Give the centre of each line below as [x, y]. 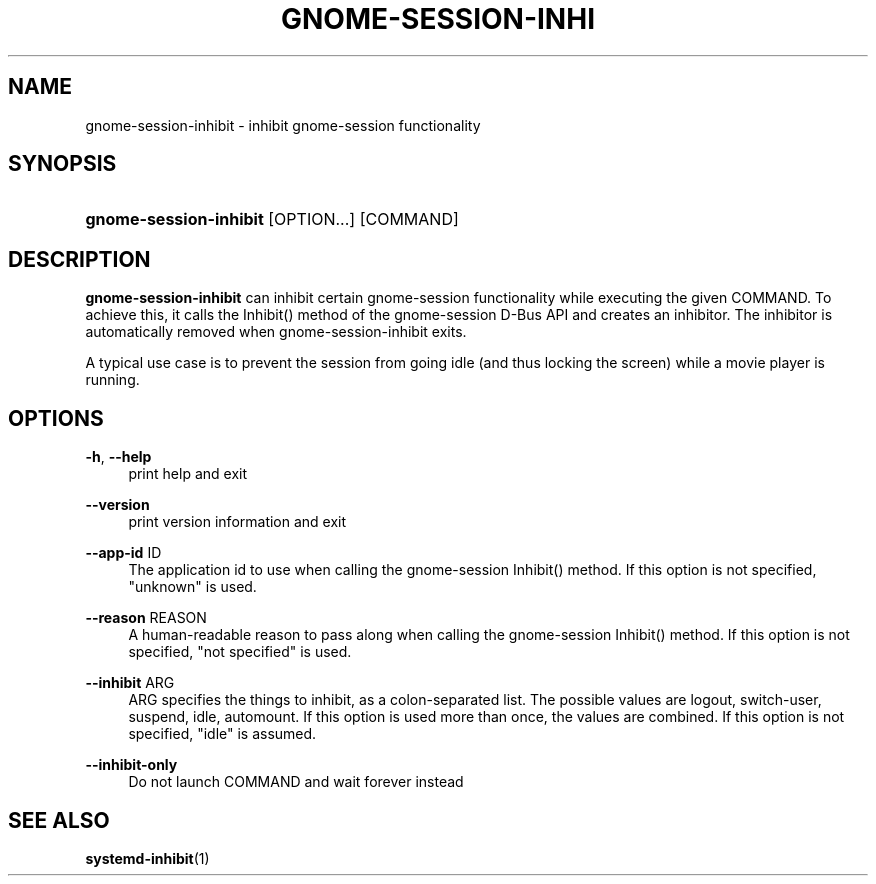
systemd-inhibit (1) [147, 858]
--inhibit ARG [130, 683]
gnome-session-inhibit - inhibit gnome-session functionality [283, 125]
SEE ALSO [59, 820]
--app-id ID [123, 553]
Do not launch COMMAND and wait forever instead [296, 782]
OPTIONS [56, 418]
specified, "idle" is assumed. [222, 734]
